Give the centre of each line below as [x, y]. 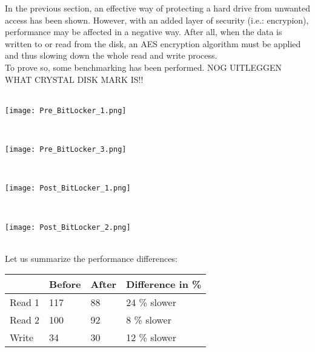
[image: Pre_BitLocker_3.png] [66, 149]
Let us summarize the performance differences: [91, 258]
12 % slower [151, 337]
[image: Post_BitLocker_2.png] [68, 227]
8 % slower [149, 320]
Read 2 [25, 320]
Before [65, 284]
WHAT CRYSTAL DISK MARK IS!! [74, 79]
